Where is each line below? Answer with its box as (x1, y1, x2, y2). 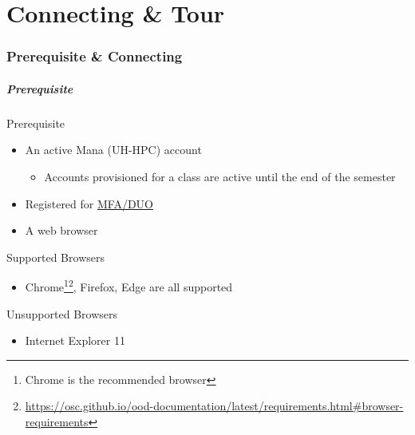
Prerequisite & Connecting (6, 46, 183, 66)
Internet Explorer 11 (25, 332, 125, 349)
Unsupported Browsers (6, 305, 117, 322)
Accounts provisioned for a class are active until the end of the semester (44, 168, 396, 184)
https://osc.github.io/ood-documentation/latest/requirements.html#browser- (25, 397, 404, 414)
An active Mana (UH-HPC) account (25, 141, 202, 158)
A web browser (25, 222, 98, 239)
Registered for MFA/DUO (25, 195, 153, 212)
